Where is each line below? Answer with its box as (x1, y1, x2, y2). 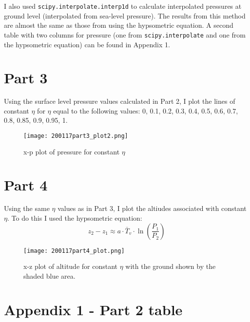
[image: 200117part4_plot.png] (23, 247, 125, 254)
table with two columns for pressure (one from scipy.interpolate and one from (4, 29, 246, 39)
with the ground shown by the (125, 261, 216, 271)
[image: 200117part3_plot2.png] (23, 133, 128, 139)
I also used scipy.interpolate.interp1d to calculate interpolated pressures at (4, 1, 242, 11)
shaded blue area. (23, 270, 76, 281)
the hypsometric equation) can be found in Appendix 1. (4, 39, 170, 49)
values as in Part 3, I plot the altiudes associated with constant (58, 203, 247, 213)
